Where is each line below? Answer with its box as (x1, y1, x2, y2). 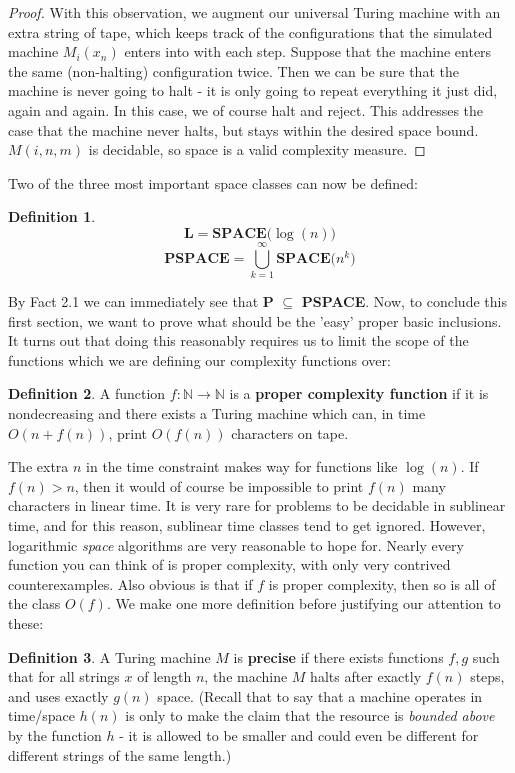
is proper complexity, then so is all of (268, 573, 496, 594)
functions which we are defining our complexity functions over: (8, 349, 391, 370)
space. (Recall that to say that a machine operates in (157, 685, 483, 706)
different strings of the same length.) (8, 744, 232, 765)
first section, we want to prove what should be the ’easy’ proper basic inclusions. (8, 310, 502, 331)
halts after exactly (310, 666, 422, 687)
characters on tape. (231, 422, 349, 443)
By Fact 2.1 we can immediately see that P (8, 291, 274, 312)
